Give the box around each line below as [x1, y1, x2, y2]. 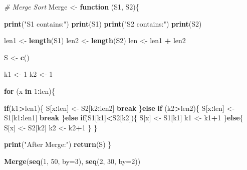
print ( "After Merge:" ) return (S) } [4, 139, 112, 149]
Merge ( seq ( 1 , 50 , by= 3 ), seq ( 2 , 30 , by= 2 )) [4, 155, 141, 166]
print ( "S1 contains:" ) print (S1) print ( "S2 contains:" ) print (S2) [4, 18, 202, 29]
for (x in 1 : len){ [4, 85, 55, 96]
